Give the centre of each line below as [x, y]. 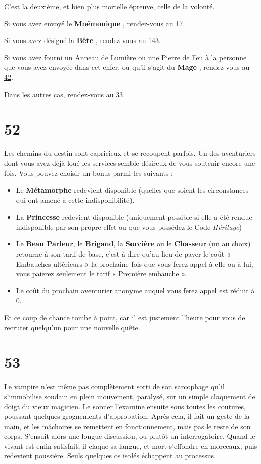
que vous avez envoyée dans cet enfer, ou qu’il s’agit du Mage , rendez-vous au [127, 67]
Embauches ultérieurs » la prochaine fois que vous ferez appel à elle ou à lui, [135, 263]
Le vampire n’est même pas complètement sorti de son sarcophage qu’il [114, 386]
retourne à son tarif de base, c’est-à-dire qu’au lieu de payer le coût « [123, 254]
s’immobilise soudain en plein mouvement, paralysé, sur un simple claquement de [130, 396]
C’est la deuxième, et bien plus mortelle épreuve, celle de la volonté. [110, 6]
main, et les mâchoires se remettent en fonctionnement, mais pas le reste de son [127, 426]
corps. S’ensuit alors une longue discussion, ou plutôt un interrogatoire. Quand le [130, 436]
